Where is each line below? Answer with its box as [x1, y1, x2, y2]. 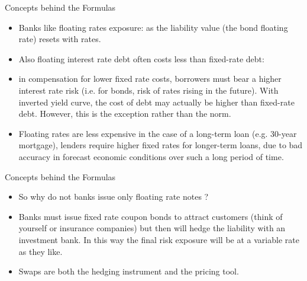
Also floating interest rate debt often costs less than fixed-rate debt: [18, 52, 264, 65]
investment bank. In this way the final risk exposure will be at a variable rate [18, 233, 299, 245]
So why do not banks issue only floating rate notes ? [18, 190, 209, 203]
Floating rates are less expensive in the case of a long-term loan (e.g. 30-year [18, 127, 297, 139]
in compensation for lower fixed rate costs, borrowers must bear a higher [18, 72, 282, 85]
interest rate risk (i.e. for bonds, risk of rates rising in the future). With [18, 84, 279, 96]
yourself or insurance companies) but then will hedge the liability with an [18, 222, 286, 234]
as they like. [18, 245, 63, 257]
